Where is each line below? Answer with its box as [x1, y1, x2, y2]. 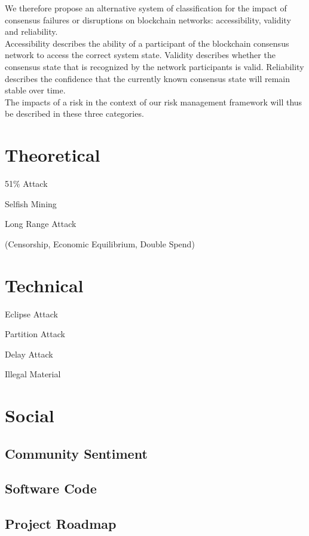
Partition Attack [5, 328, 65, 340]
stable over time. [5, 84, 66, 96]
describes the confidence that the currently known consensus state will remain [5, 72, 290, 84]
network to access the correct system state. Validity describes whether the [5, 49, 276, 61]
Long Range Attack [5, 217, 77, 230]
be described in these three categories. [5, 107, 144, 120]
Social [5, 403, 54, 428]
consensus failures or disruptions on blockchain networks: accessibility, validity [5, 13, 291, 26]
